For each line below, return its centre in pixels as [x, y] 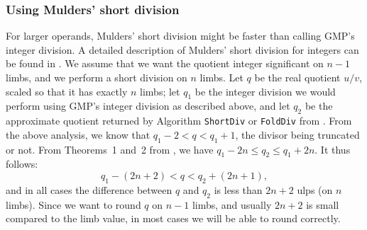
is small [323, 204]
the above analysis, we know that [78, 134]
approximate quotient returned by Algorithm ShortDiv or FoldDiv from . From [179, 121]
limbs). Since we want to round [73, 204]
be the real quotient [297, 77]
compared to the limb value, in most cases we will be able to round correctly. [173, 218]
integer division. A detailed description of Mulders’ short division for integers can [182, 49]
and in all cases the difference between [89, 189]
